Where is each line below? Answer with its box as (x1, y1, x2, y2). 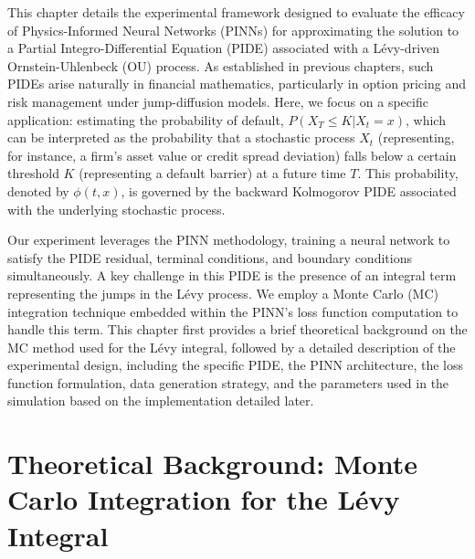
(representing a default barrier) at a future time (79, 163, 346, 183)
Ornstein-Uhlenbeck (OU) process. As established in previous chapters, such (7, 56, 434, 75)
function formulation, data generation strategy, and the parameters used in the (7, 373, 449, 392)
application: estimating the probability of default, (7, 110, 284, 129)
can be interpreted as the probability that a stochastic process (7, 128, 355, 147)
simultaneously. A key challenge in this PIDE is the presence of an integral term (7, 266, 457, 285)
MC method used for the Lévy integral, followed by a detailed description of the (7, 337, 456, 356)
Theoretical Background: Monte (7, 445, 417, 482)
